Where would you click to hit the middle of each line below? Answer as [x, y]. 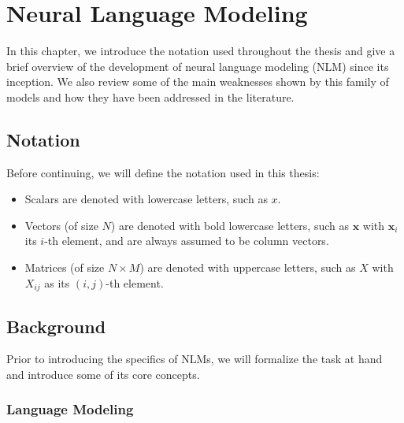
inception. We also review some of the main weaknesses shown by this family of [198, 82]
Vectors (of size [61, 225]
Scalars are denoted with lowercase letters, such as [146, 199]
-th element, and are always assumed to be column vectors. [187, 241]
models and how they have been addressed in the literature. [150, 96]
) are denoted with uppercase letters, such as [248, 267]
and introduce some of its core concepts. [103, 374]
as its [57, 282]
